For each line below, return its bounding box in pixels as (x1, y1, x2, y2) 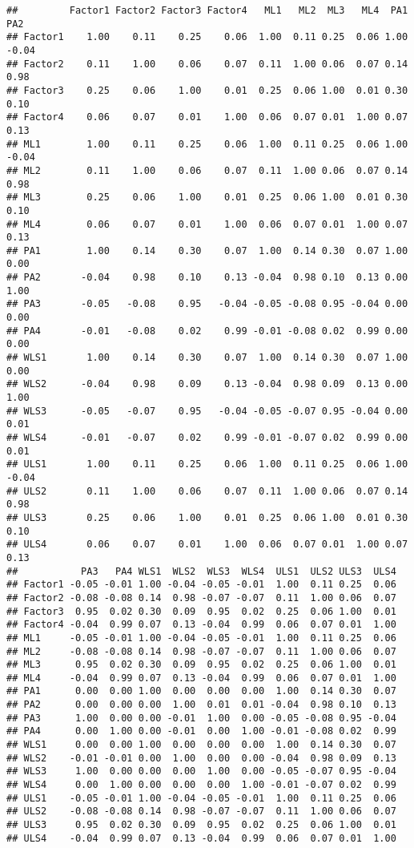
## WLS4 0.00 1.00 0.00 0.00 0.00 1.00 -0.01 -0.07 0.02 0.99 (6, 779, 396, 791)
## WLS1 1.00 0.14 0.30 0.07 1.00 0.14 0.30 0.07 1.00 (6, 352, 408, 364)
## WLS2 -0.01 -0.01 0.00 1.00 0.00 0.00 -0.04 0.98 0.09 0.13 (6, 752, 396, 764)
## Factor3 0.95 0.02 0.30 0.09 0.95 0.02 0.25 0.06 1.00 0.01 (6, 605, 396, 617)
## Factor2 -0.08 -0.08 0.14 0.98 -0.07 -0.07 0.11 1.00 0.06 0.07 (6, 592, 396, 604)
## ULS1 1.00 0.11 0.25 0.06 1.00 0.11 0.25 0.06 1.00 (6, 458, 408, 470)
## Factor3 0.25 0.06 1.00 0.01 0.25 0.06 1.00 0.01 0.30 (6, 84, 408, 96)
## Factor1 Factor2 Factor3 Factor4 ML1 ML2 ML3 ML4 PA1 (6, 5, 408, 16)
